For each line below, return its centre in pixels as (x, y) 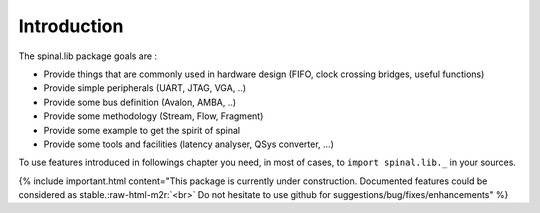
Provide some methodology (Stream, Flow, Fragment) (153, 116)
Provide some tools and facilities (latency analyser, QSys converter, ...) (188, 144)
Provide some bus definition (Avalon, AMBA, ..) (140, 102)
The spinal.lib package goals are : (88, 56)
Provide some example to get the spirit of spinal (141, 130)
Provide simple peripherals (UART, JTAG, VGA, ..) (145, 88)
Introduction (71, 26)
